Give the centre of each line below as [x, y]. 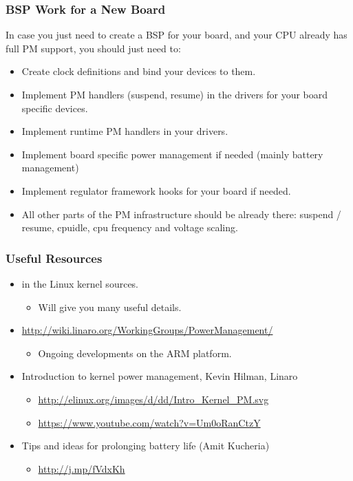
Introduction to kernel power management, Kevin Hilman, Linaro [160, 376]
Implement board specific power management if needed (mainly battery [172, 154]
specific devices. [55, 108]
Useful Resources [54, 258]
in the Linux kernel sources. [80, 283]
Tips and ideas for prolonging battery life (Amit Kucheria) [146, 446]
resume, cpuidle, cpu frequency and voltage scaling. [130, 227]
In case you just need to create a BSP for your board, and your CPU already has [176, 35]
